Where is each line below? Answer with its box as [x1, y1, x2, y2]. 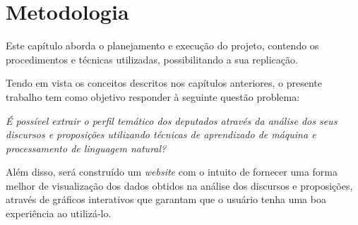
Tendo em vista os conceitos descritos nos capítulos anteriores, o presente [6, 75, 322, 90]
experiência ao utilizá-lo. [6, 206, 112, 221]
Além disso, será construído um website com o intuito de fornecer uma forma [6, 164, 338, 179]
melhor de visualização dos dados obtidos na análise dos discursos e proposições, [6, 178, 353, 193]
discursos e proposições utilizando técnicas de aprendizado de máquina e [6, 127, 316, 142]
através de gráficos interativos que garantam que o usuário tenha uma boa [6, 192, 326, 207]
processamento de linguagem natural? [6, 140, 167, 155]
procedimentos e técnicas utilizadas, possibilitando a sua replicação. [6, 51, 298, 66]
